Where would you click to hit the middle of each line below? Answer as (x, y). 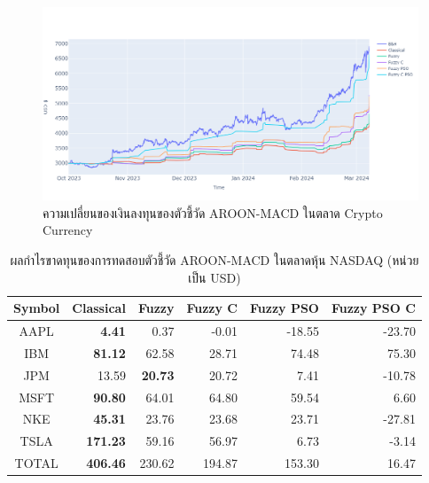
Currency (68, 230)
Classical (99, 308)
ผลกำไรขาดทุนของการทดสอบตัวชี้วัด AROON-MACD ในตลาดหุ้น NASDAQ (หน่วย (214, 259)
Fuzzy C (212, 308)
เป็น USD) (214, 277)
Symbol (37, 308)
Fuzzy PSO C (373, 308)
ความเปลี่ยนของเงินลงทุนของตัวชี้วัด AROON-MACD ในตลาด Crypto (213, 212)
